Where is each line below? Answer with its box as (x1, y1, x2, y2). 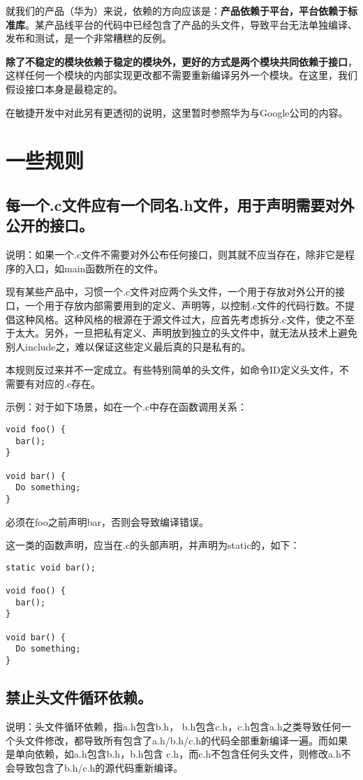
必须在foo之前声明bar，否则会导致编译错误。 (6, 514, 209, 529)
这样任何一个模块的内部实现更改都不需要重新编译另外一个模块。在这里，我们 (6, 68, 357, 82)
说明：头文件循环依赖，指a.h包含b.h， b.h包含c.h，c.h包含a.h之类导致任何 (6, 719, 341, 733)
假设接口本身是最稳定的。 (6, 81, 123, 96)
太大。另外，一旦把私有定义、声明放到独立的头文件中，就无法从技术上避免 (15, 325, 357, 340)
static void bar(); (6, 562, 96, 573)
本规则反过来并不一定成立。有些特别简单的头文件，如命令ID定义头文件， (6, 362, 339, 377)
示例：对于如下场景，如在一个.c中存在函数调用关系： (6, 399, 248, 414)
